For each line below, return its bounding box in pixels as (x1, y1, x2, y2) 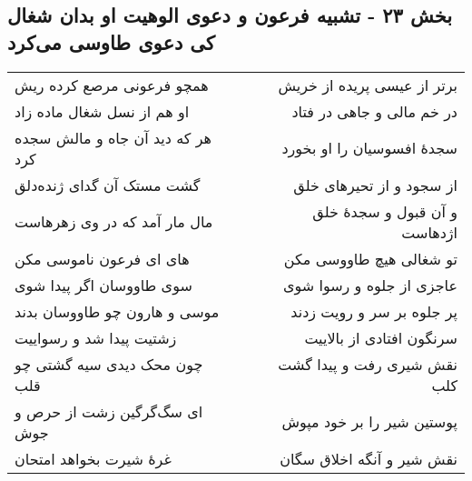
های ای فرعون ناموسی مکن (15, 247, 190, 269)
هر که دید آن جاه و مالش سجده (15, 126, 212, 148)
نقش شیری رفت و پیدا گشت (278, 353, 457, 375)
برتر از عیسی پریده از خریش (278, 74, 457, 95)
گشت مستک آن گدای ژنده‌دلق (15, 174, 201, 195)
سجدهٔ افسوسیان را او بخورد (281, 137, 457, 159)
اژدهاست (401, 221, 457, 243)
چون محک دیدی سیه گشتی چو (15, 353, 203, 375)
